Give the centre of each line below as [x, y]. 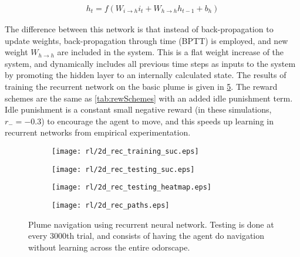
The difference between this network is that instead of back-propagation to [139, 29]
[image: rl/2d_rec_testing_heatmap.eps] [132, 187]
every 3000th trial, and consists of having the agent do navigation [146, 236]
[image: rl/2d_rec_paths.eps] [111, 205]
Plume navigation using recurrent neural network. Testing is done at [151, 224]
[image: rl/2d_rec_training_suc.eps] [125, 151]
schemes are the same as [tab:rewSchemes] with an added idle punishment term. [149, 98]
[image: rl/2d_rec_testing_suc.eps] [123, 169]
